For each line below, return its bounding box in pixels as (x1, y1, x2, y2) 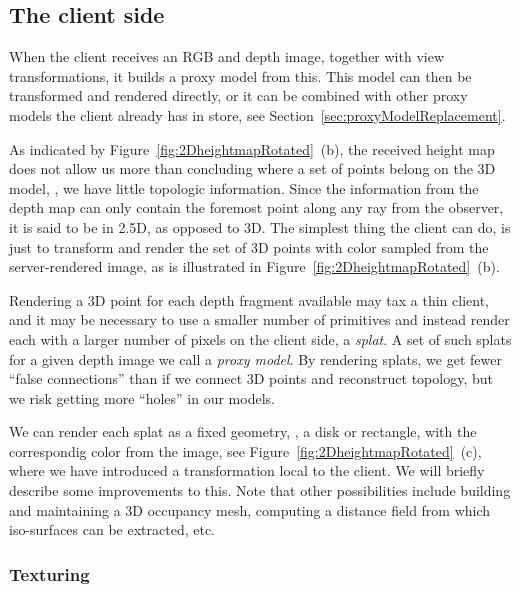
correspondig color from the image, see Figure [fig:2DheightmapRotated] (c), (9, 440, 482, 461)
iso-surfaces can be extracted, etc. (9, 519, 215, 540)
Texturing (9, 561, 90, 586)
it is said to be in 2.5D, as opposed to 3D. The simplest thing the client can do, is (9, 216, 511, 237)
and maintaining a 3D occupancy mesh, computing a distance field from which (9, 499, 491, 520)
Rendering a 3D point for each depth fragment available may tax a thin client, (9, 289, 490, 310)
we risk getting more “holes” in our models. (9, 387, 275, 408)
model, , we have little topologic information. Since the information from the (9, 177, 479, 198)
